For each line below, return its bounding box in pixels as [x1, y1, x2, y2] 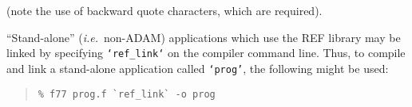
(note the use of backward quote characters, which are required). [6, 2, 323, 18]
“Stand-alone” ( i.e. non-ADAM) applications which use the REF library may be [6, 29, 401, 45]
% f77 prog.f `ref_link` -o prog [38, 88, 216, 100]
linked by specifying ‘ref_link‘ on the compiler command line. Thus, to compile [6, 44, 406, 61]
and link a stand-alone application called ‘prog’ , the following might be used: [6, 59, 389, 76]
